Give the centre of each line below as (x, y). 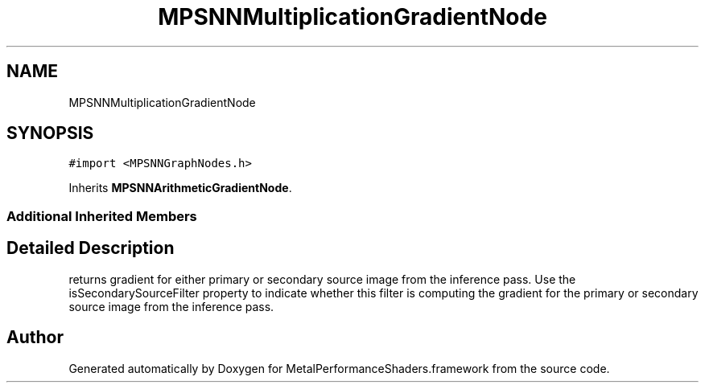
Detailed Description (91, 248)
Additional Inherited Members (102, 216)
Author (35, 338)
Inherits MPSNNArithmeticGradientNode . (180, 188)
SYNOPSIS (50, 133)
